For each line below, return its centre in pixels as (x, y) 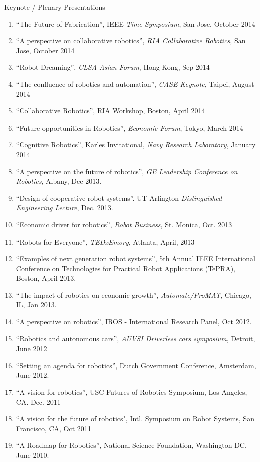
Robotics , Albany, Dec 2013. (59, 181)
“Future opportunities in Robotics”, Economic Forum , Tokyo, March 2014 (129, 127)
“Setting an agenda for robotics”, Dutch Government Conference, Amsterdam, (136, 365)
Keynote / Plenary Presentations (55, 7)
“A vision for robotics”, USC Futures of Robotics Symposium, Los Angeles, (132, 392)
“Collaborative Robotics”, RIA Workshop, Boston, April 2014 (110, 111)
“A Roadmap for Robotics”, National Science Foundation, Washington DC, (131, 445)
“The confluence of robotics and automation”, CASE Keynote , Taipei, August (135, 84)
